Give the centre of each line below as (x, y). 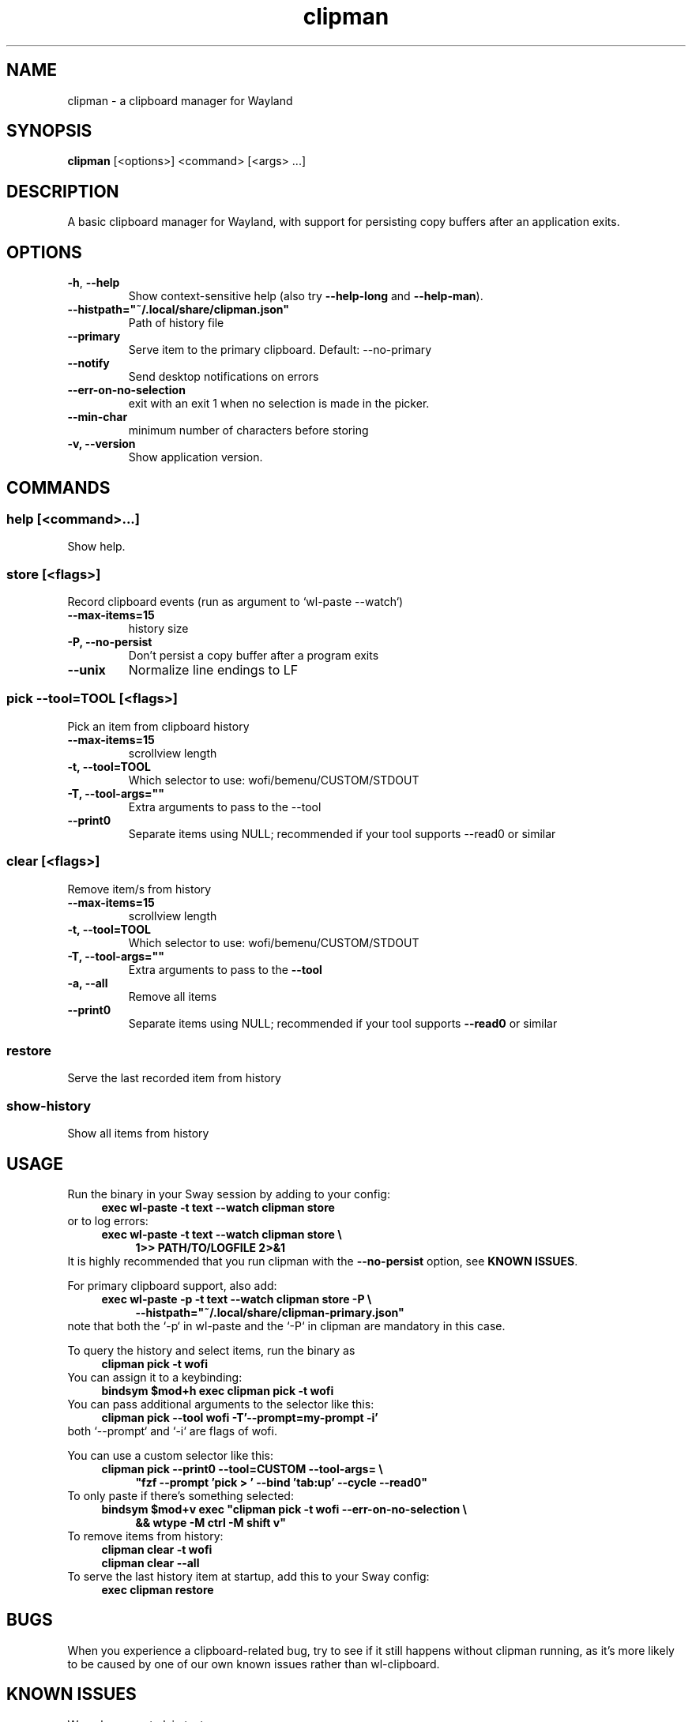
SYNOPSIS (49, 131)
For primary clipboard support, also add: (172, 1285)
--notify (88, 363)
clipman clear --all (150, 1562)
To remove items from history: (145, 1536)
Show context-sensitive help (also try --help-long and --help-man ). (306, 296)
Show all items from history (138, 1134)
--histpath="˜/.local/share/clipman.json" (178, 310)
